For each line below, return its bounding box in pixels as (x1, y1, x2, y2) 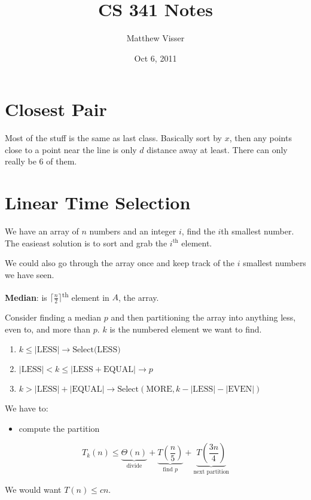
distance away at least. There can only (147, 143, 288, 156)
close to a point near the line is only (5, 143, 137, 156)
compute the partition (19, 422, 100, 434)
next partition (193, 469, 230, 475)
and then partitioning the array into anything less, (111, 311, 296, 324)
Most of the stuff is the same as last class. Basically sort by (5, 132, 222, 144)
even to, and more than (5, 322, 91, 335)
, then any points (229, 132, 292, 144)
